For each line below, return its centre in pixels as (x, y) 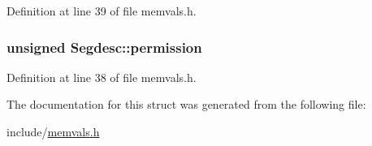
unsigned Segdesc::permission (104, 47)
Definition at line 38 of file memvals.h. (102, 77)
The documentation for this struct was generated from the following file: (186, 104)
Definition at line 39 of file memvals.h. (102, 11)
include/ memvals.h (53, 131)
